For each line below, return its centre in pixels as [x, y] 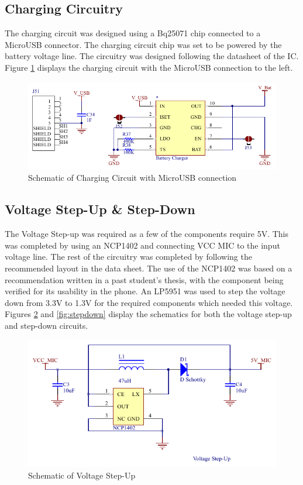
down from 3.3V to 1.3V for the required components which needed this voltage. [149, 302]
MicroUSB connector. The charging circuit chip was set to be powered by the [143, 44]
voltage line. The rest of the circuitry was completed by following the [128, 257]
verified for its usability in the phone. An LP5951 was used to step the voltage [145, 291]
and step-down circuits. [47, 325]
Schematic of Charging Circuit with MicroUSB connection [132, 178]
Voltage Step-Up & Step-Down [100, 209]
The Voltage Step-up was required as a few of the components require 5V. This [147, 234]
